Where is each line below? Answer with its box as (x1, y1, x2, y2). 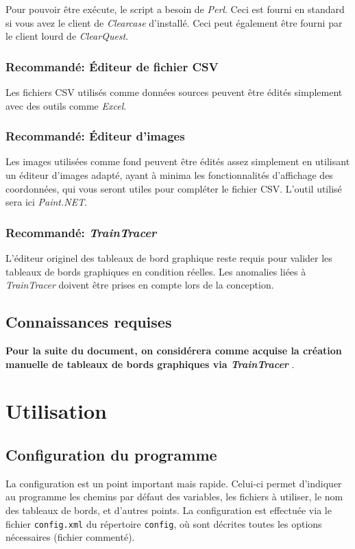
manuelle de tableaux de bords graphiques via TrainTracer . (5, 356, 295, 371)
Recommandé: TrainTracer (5, 223, 157, 241)
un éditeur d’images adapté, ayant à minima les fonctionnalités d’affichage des (5, 168, 333, 182)
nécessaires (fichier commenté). (5, 530, 135, 544)
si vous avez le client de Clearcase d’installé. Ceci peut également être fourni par (5, 15, 343, 29)
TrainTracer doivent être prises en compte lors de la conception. (5, 278, 274, 292)
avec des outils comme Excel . (5, 98, 127, 112)
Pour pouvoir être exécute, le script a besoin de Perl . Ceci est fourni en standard (5, 2, 345, 16)
